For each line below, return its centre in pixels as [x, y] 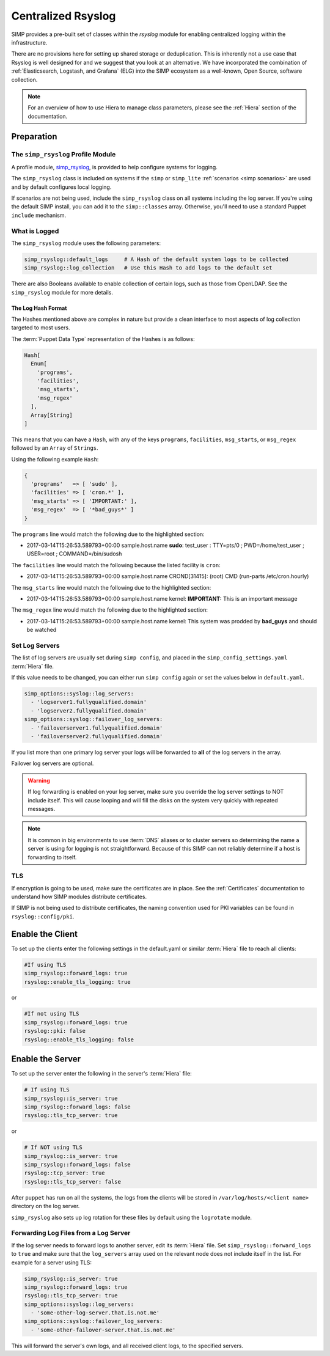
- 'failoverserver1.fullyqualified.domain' [97, 728]
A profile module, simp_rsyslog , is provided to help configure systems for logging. [115, 167]
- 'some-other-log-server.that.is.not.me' [95, 1313]
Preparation [34, 137]
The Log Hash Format [39, 308]
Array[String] [52, 415]
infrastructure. [29, 42]
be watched [42, 630]
